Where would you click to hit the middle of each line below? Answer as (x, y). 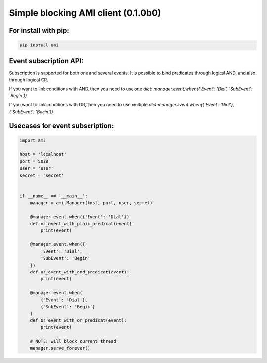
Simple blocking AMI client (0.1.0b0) (85, 13)
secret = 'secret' (42, 175)
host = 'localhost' (43, 154)
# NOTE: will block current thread (73, 341)
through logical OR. (29, 80)
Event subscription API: (46, 61)
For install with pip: (39, 30)
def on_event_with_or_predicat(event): (78, 320)
